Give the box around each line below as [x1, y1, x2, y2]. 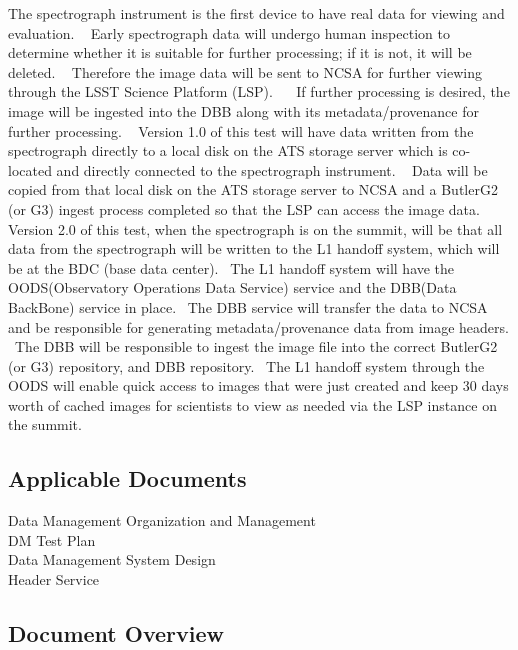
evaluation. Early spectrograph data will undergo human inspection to [8, 22, 450, 43]
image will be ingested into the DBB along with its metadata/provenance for [8, 100, 479, 121]
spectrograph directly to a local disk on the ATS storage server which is [8, 140, 448, 161]
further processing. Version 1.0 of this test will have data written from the [8, 120, 474, 141]
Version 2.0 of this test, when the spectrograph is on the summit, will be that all [8, 218, 503, 239]
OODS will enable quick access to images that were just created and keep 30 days [8, 375, 509, 396]
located [8, 159, 52, 180]
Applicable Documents [8, 463, 247, 494]
